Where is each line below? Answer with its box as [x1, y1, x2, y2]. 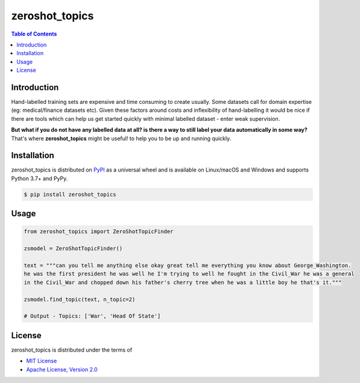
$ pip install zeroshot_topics [24, 191, 117, 198]
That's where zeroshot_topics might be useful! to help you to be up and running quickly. [11, 135, 232, 142]
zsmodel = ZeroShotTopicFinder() [24, 245, 123, 252]
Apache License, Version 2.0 [26, 365, 98, 373]
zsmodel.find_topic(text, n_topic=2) [24, 296, 136, 303]
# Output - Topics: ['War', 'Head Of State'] [24, 313, 161, 320]
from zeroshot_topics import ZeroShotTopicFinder [24, 228, 174, 235]
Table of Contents [11, 30, 57, 37]
